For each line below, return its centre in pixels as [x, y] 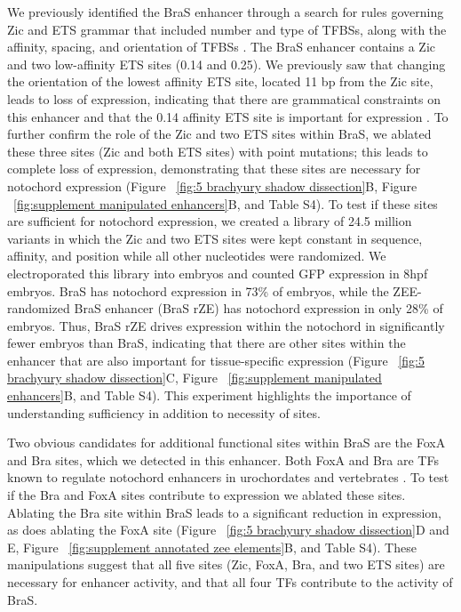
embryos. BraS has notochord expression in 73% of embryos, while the [198, 290]
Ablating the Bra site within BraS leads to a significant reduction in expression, [225, 512]
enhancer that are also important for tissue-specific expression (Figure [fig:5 [216, 360]
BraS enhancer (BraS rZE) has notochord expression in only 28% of [258, 308]
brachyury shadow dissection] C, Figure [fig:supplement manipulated [195, 378]
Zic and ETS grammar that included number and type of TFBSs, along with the [227, 29]
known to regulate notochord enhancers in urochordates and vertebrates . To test [228, 477]
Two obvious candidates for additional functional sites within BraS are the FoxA [227, 443]
